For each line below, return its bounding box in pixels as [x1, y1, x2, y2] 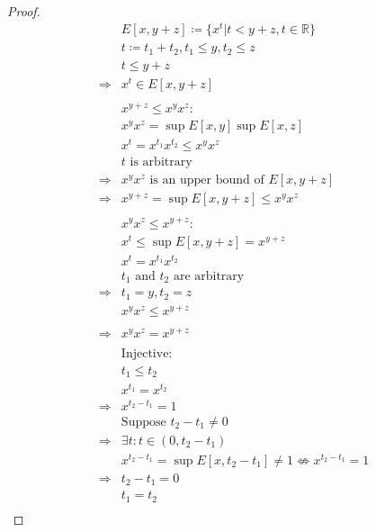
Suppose [121, 415, 166, 428]
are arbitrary [173, 269, 245, 283]
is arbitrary [130, 156, 192, 169]
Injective [121, 347, 169, 360]
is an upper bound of [149, 174, 264, 187]
